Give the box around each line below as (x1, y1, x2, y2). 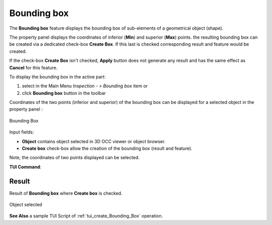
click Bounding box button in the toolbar (22, 90, 106, 96)
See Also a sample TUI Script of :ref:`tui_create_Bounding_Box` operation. (9, 213, 163, 219)
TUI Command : (9, 164, 42, 170)
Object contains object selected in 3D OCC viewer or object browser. (22, 138, 166, 144)
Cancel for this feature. (9, 64, 58, 70)
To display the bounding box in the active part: (9, 73, 106, 80)
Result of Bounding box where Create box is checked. (9, 190, 123, 196)
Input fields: (9, 129, 34, 135)
